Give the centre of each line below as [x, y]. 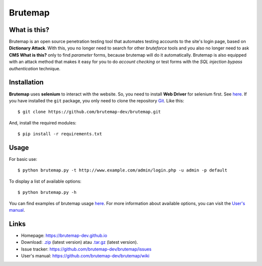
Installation [26, 82]
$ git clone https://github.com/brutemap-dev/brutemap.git [89, 112]
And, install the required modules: [43, 123]
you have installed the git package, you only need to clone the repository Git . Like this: [97, 101]
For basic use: [23, 159]
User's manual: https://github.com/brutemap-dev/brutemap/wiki [85, 256]
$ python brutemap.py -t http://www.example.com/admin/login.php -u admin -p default [123, 170]
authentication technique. [35, 68]
